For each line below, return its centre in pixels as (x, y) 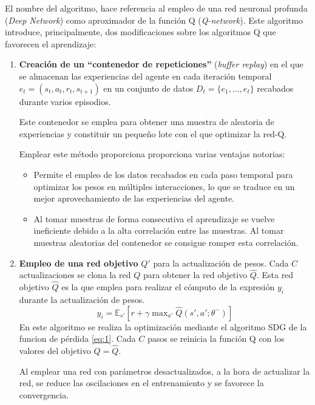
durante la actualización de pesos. (82, 299)
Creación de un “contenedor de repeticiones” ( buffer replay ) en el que (161, 64)
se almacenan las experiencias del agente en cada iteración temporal (145, 76)
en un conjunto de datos (148, 88)
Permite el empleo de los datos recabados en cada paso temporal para (163, 174)
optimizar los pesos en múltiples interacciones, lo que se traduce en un (164, 186)
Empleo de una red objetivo (79, 263)
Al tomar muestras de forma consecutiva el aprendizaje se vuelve (154, 218)
